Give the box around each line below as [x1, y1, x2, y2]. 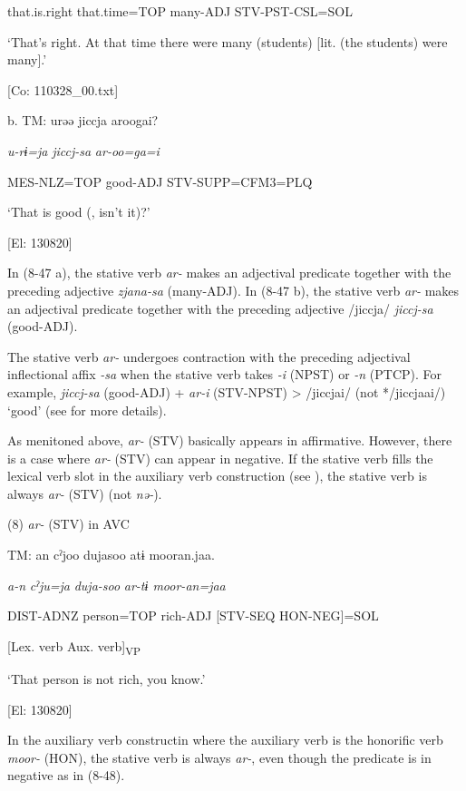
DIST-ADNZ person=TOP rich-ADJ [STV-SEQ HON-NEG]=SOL [7, 606, 379, 625]
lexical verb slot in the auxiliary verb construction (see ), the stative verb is [7, 466, 427, 485]
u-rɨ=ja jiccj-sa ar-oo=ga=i [7, 141, 160, 160]
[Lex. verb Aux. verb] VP [7, 636, 141, 658]
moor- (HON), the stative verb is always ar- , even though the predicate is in [7, 747, 432, 767]
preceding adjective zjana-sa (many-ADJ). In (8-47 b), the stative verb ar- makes [7, 280, 460, 299]
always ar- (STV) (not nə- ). [7, 483, 162, 503]
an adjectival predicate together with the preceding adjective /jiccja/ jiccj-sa [7, 298, 433, 317]
